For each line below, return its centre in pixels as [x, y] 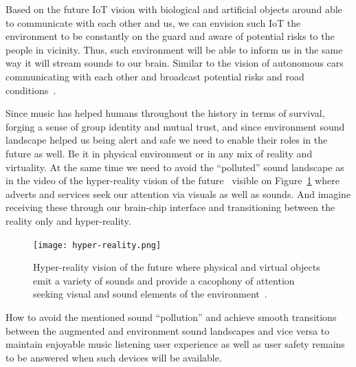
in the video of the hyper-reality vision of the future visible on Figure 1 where [173, 180]
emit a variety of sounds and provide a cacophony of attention [164, 280]
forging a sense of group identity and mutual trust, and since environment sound [175, 126]
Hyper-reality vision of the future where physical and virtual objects [177, 267]
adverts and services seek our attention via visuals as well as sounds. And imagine [178, 193]
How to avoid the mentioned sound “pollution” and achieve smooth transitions [171, 316]
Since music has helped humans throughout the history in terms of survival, [165, 113]
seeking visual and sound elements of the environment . [150, 294]
